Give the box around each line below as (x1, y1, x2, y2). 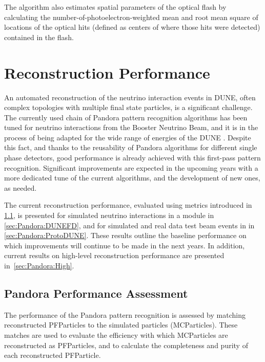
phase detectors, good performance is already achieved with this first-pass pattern (4, 152, 261, 163)
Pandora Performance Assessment (4, 285, 188, 301)
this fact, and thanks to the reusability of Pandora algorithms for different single (4, 142, 257, 153)
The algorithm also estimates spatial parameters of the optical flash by (4, 2, 227, 12)
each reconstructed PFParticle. (4, 350, 101, 360)
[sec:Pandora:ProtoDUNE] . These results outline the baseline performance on (4, 230, 247, 241)
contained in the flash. (4, 31, 74, 42)
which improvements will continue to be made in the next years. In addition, (4, 240, 245, 250)
